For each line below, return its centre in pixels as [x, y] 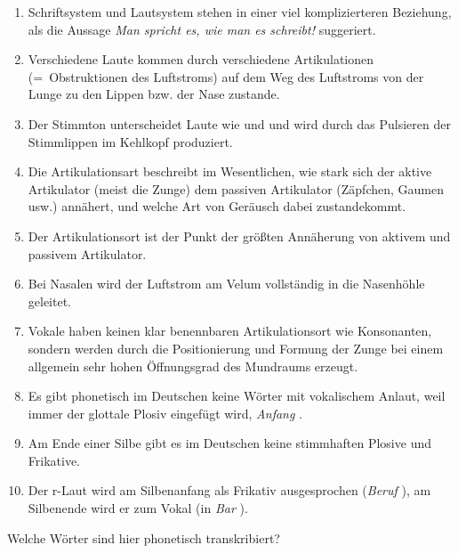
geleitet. [50, 301]
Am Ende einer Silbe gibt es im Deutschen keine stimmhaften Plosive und [229, 443]
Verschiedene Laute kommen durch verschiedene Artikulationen [201, 59]
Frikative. [54, 460]
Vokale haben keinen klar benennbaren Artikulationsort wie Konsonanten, [230, 331]
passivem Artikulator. [87, 253]
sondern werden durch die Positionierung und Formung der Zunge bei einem [236, 348]
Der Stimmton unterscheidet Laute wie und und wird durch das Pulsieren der [239, 123]
